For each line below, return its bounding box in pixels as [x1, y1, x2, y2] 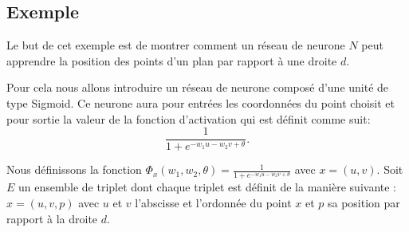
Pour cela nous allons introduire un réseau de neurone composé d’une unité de [6, 79, 389, 96]
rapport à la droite [6, 210, 98, 226]
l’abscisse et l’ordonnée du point [135, 194, 292, 210]
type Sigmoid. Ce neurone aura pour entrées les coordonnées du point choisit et [6, 94, 395, 111]
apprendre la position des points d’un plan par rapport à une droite [6, 52, 337, 69]
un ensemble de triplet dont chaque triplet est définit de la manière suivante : [18, 179, 397, 195]
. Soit [376, 161, 403, 178]
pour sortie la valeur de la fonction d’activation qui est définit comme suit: [6, 110, 371, 127]
